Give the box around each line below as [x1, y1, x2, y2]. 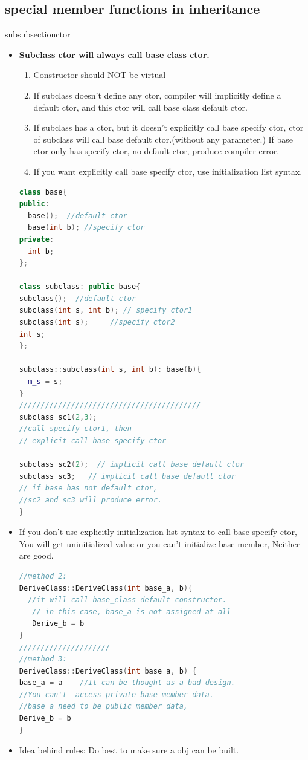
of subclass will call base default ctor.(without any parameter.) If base [33, 132, 294, 145]
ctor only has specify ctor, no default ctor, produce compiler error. [33, 145, 280, 157]
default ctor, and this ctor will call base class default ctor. [33, 100, 248, 113]
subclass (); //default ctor [19, 294, 136, 303]
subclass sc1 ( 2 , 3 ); [19, 412, 97, 421]
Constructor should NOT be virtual [33, 68, 166, 81]
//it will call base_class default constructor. [28, 596, 227, 605]
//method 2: [19, 571, 67, 580]
